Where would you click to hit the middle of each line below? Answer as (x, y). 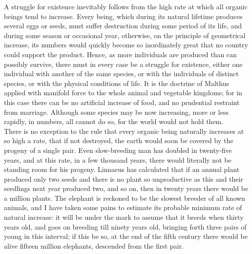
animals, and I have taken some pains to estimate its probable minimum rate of (123, 207)
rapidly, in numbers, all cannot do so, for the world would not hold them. (114, 121)
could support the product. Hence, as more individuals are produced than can (120, 54)
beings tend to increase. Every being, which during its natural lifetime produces (123, 16)
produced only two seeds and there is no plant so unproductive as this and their (124, 179)
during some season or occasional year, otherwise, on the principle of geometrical (125, 35)
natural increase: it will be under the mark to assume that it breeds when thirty (124, 217)
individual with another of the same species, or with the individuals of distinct (121, 74)
